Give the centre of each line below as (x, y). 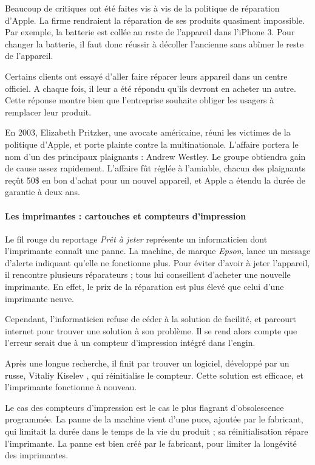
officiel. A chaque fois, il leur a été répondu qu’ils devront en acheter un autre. (151, 88)
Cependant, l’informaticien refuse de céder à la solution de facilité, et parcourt (151, 319)
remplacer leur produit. (48, 112)
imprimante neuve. (39, 298)
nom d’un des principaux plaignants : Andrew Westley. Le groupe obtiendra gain (155, 156)
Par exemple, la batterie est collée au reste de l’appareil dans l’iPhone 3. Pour (150, 32)
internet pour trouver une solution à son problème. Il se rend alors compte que (151, 330)
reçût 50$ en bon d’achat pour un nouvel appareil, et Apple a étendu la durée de (155, 180)
